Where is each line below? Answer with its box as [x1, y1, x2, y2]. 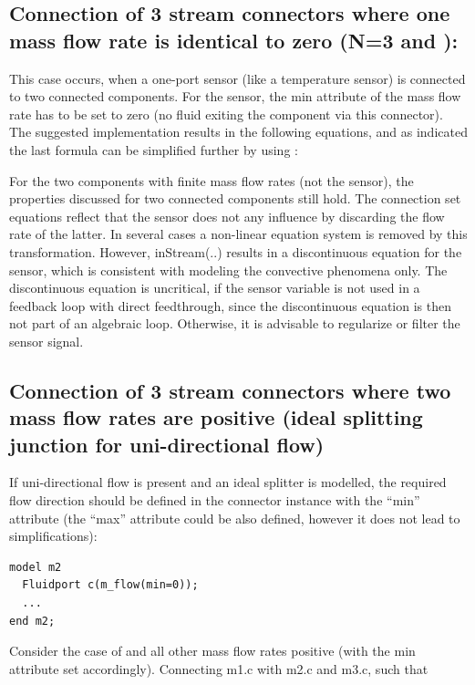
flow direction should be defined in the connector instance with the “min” [9, 491, 420, 510]
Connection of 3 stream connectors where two [9, 376, 451, 404]
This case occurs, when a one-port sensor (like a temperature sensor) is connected [9, 68, 466, 88]
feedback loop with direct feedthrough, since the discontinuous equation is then [9, 296, 451, 315]
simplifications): [9, 526, 98, 545]
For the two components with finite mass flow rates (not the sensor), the [9, 171, 414, 190]
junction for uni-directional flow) [9, 430, 325, 458]
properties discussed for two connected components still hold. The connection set [9, 189, 461, 208]
